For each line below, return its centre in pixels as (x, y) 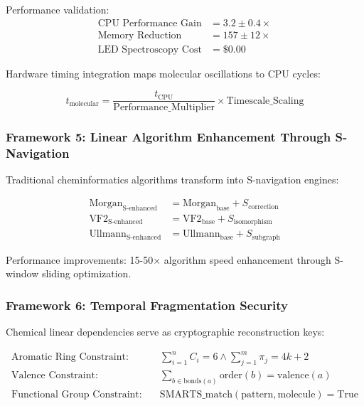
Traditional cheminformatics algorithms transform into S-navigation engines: (172, 180)
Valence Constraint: (55, 376)
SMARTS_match (196, 395)
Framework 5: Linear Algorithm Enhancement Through (168, 137)
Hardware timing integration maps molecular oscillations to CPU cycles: (163, 73)
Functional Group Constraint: (77, 395)
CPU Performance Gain (150, 23)
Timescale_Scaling (265, 101)
